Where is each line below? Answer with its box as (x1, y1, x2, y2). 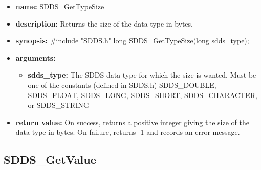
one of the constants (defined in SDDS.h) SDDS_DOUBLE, (28, 79, 216, 90)
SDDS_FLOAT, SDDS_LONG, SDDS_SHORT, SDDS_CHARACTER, (28, 89, 257, 100)
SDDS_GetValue (4, 152, 96, 167)
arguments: (15, 52, 56, 63)
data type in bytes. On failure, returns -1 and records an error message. (15, 127, 240, 137)
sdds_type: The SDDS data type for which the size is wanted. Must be (28, 69, 256, 80)
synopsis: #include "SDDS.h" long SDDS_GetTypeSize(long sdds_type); (15, 35, 249, 46)
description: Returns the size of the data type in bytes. (15, 18, 193, 29)
